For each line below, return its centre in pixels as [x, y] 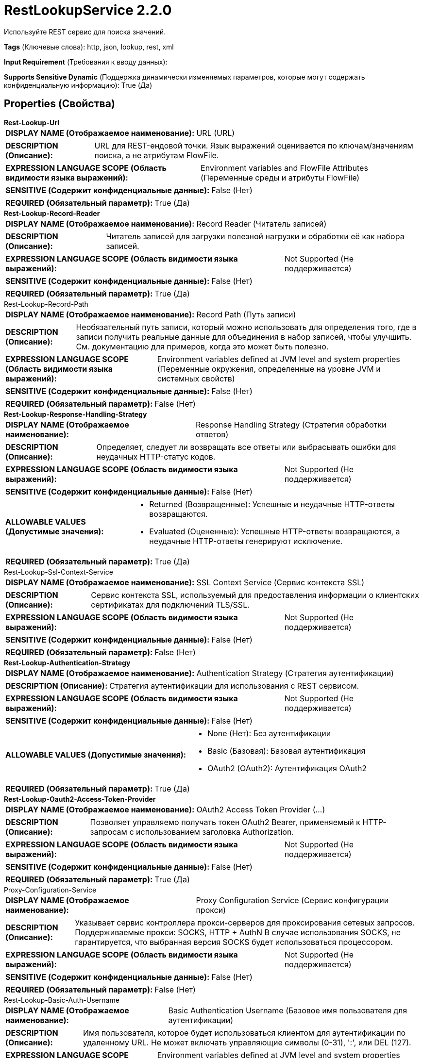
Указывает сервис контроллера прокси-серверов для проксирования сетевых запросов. [245, 922]
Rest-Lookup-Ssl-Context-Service [59, 572]
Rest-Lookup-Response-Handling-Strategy [76, 414]
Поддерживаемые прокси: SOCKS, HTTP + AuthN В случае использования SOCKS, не [238, 932]
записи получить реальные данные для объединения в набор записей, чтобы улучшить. [244, 337]
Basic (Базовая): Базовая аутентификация [287, 751]
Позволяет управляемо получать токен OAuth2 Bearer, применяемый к [225, 822]
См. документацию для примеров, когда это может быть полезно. [202, 346]
